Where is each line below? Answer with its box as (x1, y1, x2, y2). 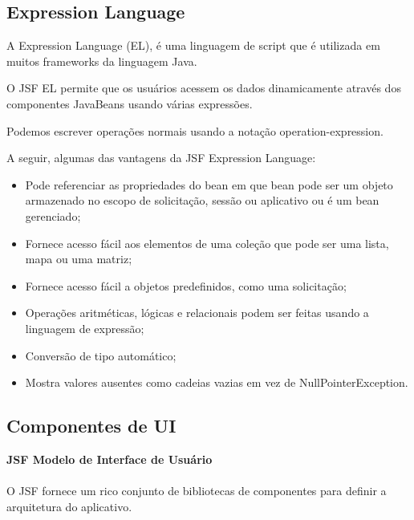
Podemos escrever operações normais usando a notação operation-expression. (6, 122, 384, 139)
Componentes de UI (6, 413, 177, 438)
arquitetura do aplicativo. (6, 498, 132, 514)
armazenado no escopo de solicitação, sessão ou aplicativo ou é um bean (25, 192, 379, 209)
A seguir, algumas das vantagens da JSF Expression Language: (6, 149, 316, 166)
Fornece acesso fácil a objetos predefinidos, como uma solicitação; (25, 277, 347, 294)
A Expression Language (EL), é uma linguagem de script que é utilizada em (6, 37, 380, 54)
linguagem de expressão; (25, 319, 144, 336)
